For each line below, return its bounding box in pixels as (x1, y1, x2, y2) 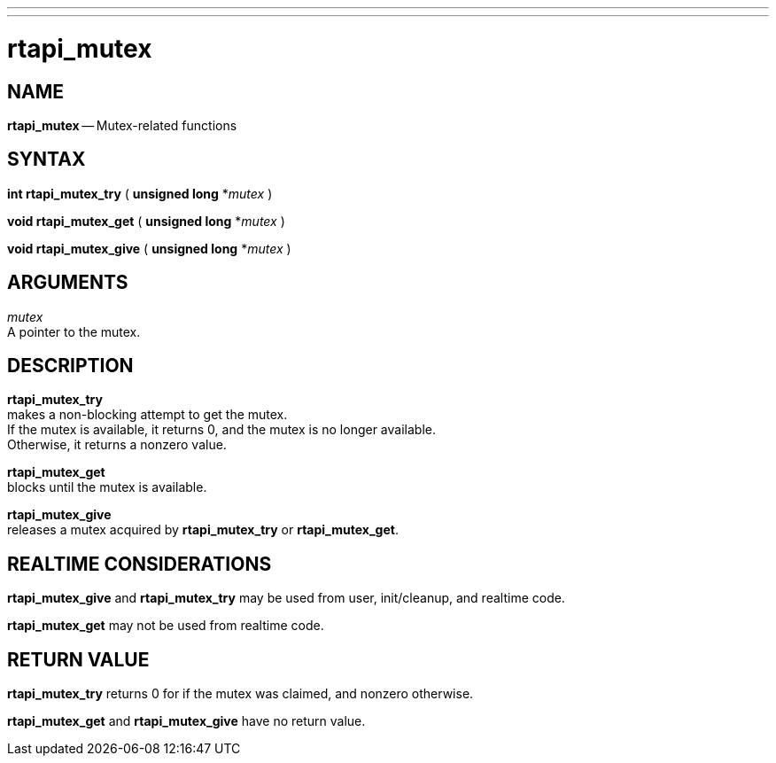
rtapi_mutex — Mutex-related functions (7, 117, 237, 133)
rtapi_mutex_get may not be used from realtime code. (7, 618, 324, 634)
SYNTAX (7, 148, 86, 171)
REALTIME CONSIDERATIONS (7, 552, 272, 575)
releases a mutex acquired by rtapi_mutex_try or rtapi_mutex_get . (7, 522, 399, 538)
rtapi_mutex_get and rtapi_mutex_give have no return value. (7, 713, 366, 729)
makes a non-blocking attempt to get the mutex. (7, 407, 288, 423)
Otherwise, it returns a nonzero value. (7, 437, 227, 453)
